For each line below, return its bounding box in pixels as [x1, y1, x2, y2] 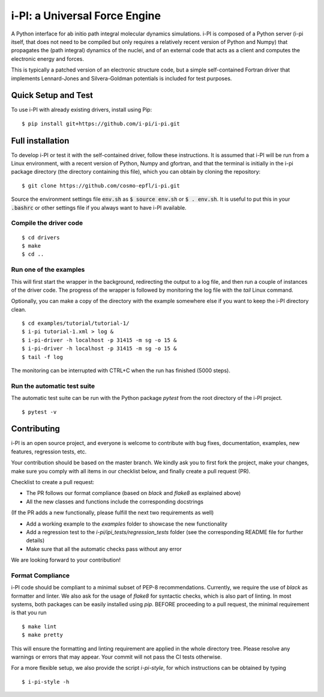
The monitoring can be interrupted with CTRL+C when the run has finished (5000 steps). [11, 367, 230, 374]
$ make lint [22, 623, 57, 630]
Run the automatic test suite [11, 382, 95, 390]
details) [26, 537, 45, 544]
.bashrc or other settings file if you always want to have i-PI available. [11, 204, 187, 211]
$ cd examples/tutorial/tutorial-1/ [22, 320, 130, 327]
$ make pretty [22, 631, 63, 639]
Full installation [11, 135, 70, 146]
